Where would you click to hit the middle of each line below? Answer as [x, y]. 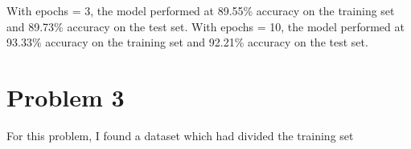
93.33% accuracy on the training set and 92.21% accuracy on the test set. [187, 42]
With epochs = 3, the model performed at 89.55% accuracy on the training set [201, 10]
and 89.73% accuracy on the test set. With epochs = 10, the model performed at [205, 26]
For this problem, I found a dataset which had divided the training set [180, 135]
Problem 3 [66, 97]
